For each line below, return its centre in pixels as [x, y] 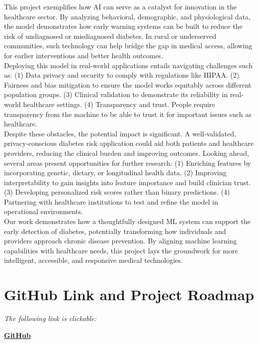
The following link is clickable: [50, 318]
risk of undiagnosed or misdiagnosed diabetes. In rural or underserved [110, 36]
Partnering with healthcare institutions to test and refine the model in [111, 201]
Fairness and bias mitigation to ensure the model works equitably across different [128, 84]
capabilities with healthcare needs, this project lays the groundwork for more [121, 250]
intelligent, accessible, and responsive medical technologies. [93, 260]
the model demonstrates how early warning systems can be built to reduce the [123, 26]
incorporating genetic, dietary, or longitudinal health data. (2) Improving [115, 172]
